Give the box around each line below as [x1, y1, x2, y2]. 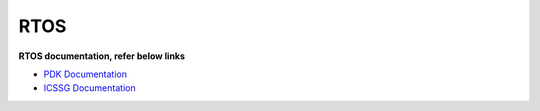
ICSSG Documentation [43, 82, 136, 94]
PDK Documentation [43, 68, 128, 80]
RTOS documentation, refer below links [18, 50, 185, 62]
